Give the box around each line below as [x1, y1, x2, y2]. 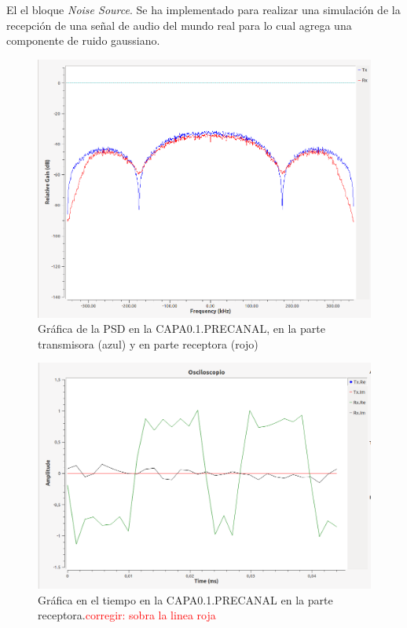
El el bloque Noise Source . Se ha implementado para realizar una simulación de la [6, 2, 401, 17]
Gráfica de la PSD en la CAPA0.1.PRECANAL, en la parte [38, 320, 325, 337]
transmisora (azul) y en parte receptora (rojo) [38, 335, 258, 352]
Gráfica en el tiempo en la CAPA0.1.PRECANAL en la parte [38, 591, 333, 608]
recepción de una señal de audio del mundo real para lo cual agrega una [6, 16, 352, 33]
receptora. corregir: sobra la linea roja [38, 607, 216, 623]
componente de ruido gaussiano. [6, 32, 160, 49]
